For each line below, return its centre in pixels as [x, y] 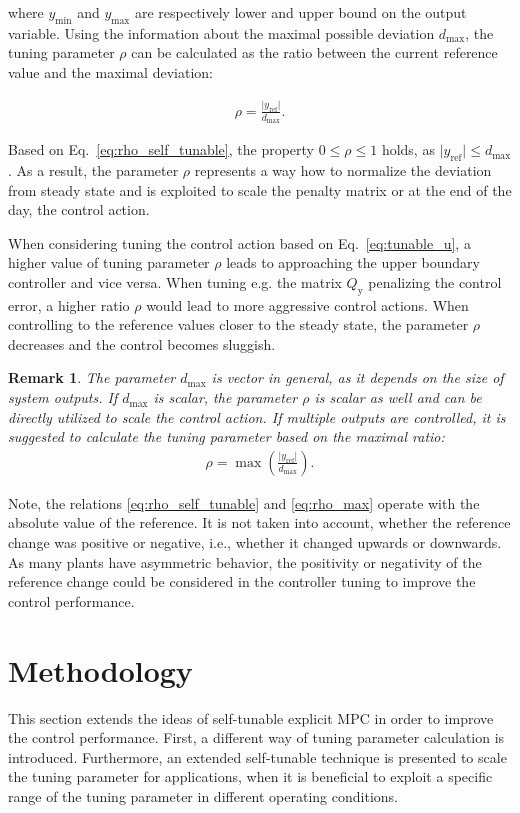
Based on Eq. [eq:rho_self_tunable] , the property [161, 149]
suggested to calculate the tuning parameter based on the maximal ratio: [226, 436]
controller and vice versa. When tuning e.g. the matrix [175, 281]
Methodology [100, 669]
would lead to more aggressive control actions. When [307, 304]
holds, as [408, 149]
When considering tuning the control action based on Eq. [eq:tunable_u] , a [239, 242]
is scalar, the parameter [225, 397]
